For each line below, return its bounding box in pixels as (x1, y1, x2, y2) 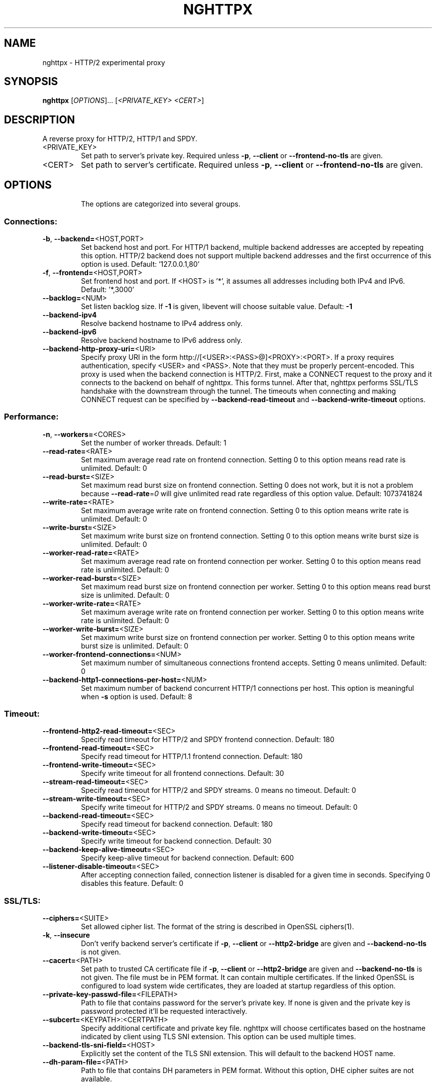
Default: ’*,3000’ (81, 285, 134, 294)
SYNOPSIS (4, 75, 58, 88)
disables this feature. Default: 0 (81, 879, 184, 888)
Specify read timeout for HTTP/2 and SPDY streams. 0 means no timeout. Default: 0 (81, 786, 356, 795)
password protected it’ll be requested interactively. (81, 1007, 247, 1016)
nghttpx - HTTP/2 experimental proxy (42, 58, 165, 67)
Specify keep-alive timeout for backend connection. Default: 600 (81, 854, 294, 863)
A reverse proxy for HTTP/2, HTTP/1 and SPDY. (42, 134, 198, 143)
